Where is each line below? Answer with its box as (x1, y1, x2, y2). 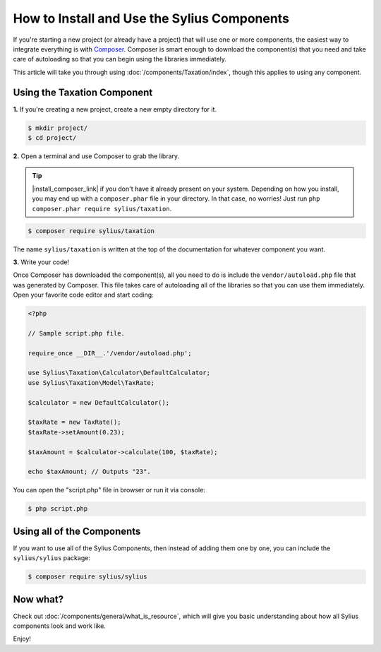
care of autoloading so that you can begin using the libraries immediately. (13, 55, 227, 64)
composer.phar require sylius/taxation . (32, 204, 172, 213)
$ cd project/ (28, 134, 77, 141)
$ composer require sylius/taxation (28, 227, 155, 235)
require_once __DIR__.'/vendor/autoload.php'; (28, 349, 192, 357)
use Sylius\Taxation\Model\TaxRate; (28, 379, 155, 386)
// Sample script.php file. (28, 329, 125, 337)
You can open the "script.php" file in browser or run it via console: (13, 486, 206, 494)
